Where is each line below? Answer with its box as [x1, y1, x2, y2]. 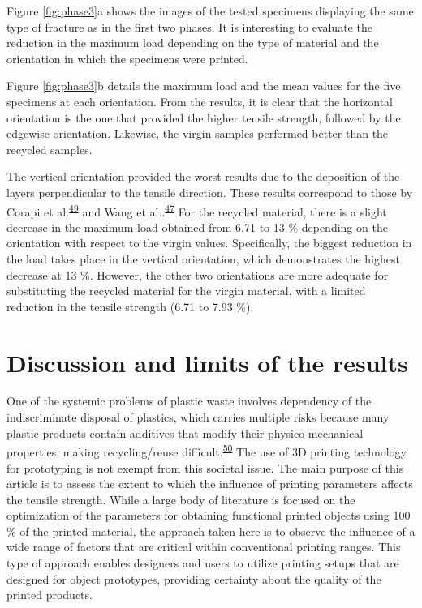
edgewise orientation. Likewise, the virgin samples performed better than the [6, 125, 389, 142]
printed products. [6, 586, 93, 603]
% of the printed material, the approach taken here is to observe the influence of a [6, 522, 416, 539]
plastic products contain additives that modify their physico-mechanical [6, 424, 364, 441]
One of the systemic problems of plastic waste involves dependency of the [6, 392, 372, 409]
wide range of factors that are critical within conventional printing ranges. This [6, 538, 401, 555]
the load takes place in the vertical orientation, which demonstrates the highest [6, 250, 400, 267]
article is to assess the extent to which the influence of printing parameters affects [6, 475, 413, 492]
